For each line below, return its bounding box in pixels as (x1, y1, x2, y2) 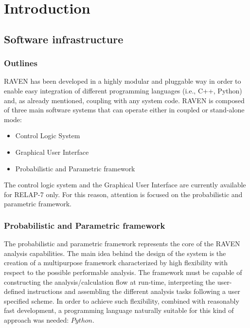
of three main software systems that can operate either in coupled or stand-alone (4, 105, 245, 115)
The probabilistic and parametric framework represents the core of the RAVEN (4, 238, 240, 249)
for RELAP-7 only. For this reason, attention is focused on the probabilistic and (4, 189, 243, 199)
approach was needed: (4, 314, 69, 325)
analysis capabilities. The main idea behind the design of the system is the (4, 248, 226, 258)
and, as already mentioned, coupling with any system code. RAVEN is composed (4, 95, 245, 105)
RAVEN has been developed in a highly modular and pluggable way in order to (4, 76, 241, 86)
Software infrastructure (4, 31, 124, 46)
